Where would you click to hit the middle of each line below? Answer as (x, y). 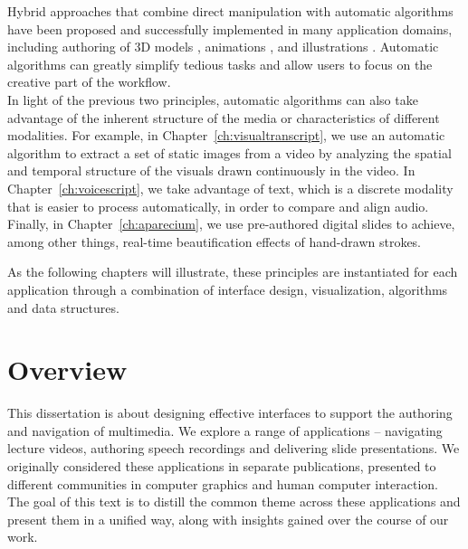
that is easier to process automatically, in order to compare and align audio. (218, 206)
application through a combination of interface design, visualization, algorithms (228, 289)
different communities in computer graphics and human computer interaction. (223, 483)
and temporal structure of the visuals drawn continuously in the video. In (211, 170)
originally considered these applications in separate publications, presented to (222, 466)
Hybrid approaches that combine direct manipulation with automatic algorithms (230, 11)
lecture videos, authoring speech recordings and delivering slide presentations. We (234, 448)
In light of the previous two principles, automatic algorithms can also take (213, 99)
